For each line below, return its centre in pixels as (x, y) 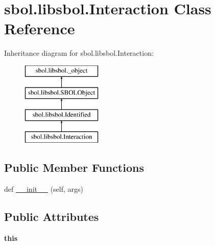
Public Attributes (52, 216)
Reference (40, 28)
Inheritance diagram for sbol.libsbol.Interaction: (79, 53)
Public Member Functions (74, 168)
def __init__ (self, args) (44, 188)
